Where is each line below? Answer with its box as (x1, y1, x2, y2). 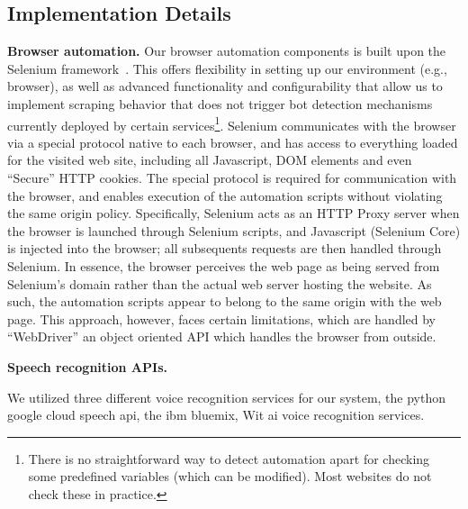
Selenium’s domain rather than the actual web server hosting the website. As (7, 274, 432, 293)
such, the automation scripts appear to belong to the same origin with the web (7, 292, 442, 311)
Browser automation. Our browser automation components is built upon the (7, 41, 446, 60)
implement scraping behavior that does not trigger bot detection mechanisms (7, 94, 433, 113)
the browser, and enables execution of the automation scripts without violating (7, 186, 443, 205)
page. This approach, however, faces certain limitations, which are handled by (7, 309, 436, 328)
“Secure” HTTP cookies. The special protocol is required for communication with (7, 168, 457, 187)
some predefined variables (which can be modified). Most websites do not (28, 467, 432, 486)
